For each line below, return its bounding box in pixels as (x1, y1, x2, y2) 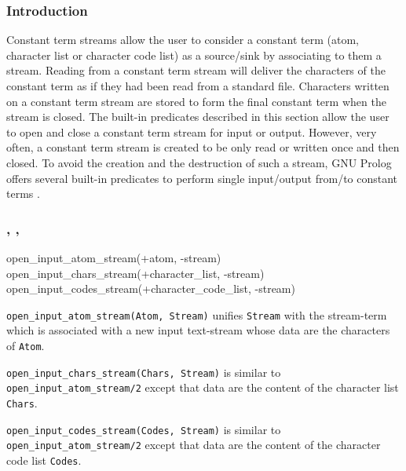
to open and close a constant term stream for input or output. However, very (6, 123, 377, 140)
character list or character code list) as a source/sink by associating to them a (6, 46, 382, 63)
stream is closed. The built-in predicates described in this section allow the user (6, 108, 390, 125)
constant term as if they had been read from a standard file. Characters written (6, 78, 390, 93)
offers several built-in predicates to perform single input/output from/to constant (6, 170, 398, 186)
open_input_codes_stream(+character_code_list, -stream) (6, 280, 295, 297)
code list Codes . (6, 451, 82, 468)
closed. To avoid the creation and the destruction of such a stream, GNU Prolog (6, 154, 392, 170)
